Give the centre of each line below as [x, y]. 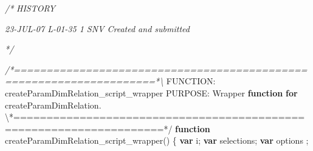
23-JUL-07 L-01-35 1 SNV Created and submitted [97, 28]
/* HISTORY [30, 8]
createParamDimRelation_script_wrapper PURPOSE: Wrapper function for [151, 92]
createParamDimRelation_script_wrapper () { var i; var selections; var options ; [157, 140]
